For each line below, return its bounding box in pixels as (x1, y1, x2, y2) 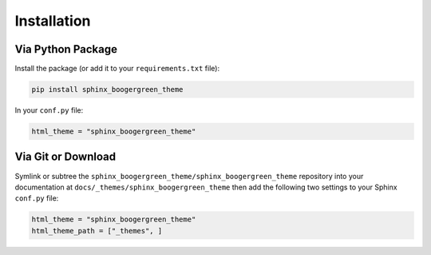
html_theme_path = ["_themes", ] (31, 226, 163, 235)
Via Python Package (14, 42, 117, 56)
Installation (14, 12, 91, 30)
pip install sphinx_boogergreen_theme (31, 85, 184, 94)
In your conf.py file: (14, 106, 84, 115)
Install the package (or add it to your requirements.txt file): (14, 64, 219, 74)
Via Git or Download (14, 150, 116, 164)
